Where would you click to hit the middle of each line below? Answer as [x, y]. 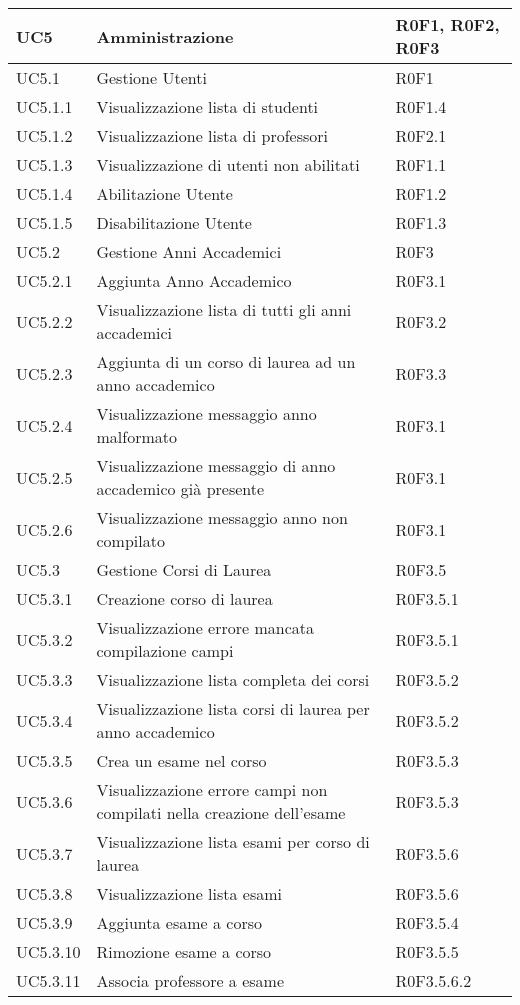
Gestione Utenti [151, 77]
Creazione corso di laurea [184, 598]
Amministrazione [165, 36]
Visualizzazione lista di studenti [207, 106]
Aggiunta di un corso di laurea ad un [226, 361]
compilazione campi [165, 650]
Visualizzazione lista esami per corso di [233, 841]
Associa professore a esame [190, 980]
